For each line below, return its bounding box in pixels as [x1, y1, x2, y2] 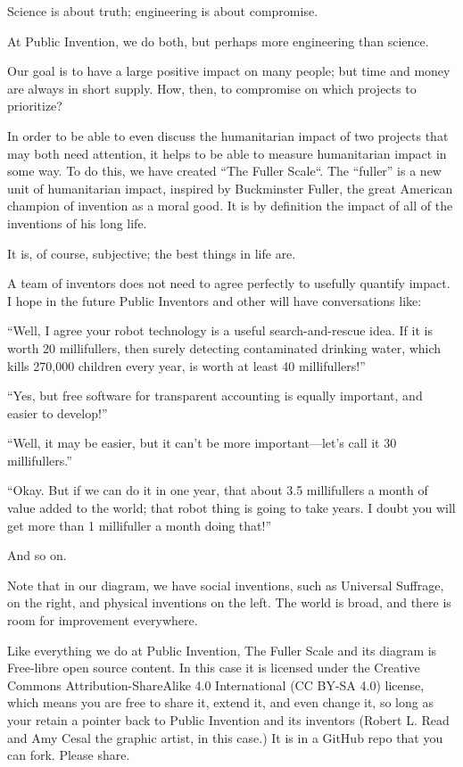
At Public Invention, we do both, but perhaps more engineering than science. [7, 31, 429, 50]
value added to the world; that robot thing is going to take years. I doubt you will [7, 499, 456, 517]
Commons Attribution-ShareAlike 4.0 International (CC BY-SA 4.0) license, [7, 675, 425, 694]
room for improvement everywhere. [7, 611, 198, 630]
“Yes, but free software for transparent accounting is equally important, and [7, 386, 423, 405]
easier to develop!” [7, 403, 108, 422]
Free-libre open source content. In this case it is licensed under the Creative [7, 658, 420, 677]
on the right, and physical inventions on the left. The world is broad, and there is [7, 593, 451, 612]
